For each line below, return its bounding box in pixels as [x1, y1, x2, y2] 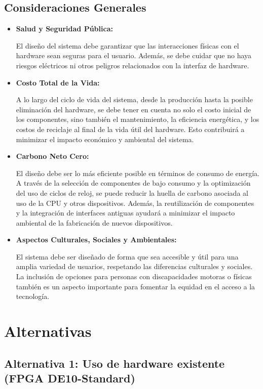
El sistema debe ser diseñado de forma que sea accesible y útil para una [16, 251, 239, 262]
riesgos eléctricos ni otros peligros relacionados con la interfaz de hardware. [16, 60, 249, 70]
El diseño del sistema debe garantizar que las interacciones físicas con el [16, 40, 239, 51]
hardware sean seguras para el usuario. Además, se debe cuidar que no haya [16, 50, 252, 61]
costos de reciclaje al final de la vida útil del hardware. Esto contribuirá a [16, 123, 245, 134]
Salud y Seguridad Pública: [16, 23, 113, 34]
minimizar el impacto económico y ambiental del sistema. [16, 134, 194, 144]
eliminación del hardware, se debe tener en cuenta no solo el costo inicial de [16, 104, 251, 114]
